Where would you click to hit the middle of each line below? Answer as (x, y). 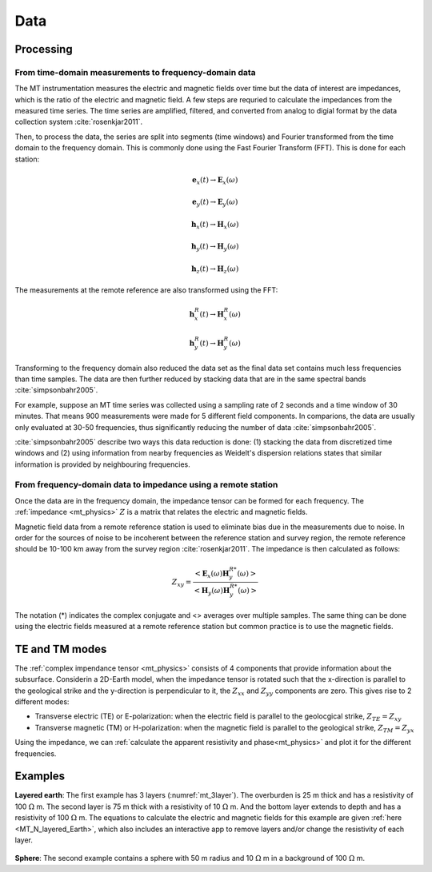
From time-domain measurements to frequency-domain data (135, 72)
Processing (44, 49)
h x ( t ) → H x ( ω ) (215, 225)
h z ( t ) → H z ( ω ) (215, 270)
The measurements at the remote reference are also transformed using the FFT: (146, 290)
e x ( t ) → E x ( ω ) (215, 181)
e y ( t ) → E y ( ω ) (215, 203)
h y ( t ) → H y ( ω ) (215, 248)
